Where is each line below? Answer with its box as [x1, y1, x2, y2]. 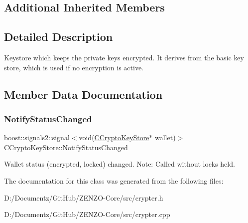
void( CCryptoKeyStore [79, 132, 149, 143]
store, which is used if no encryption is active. [4, 62, 143, 72]
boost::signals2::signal [4, 132, 70, 143]
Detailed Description [4, 29, 113, 44]
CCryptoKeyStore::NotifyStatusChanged [4, 142, 128, 152]
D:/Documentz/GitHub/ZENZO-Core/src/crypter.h [4, 192, 163, 203]
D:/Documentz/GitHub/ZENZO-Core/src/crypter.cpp [4, 209, 170, 220]
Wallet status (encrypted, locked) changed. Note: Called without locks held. [4, 159, 235, 169]
